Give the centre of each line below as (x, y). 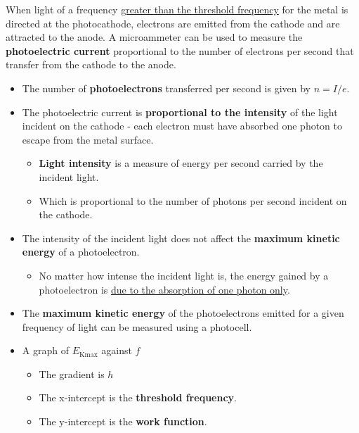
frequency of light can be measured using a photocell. (137, 326)
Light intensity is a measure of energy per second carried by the (181, 163)
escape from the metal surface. (88, 139)
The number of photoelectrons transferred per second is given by (167, 88)
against (117, 350)
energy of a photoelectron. (81, 252)
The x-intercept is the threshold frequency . (138, 397)
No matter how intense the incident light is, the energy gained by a (184, 275)
